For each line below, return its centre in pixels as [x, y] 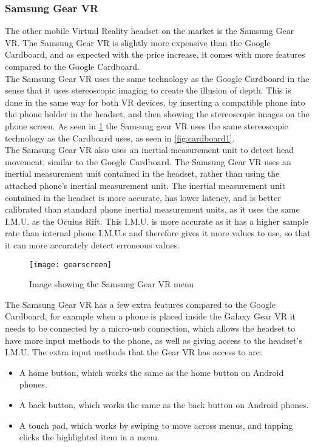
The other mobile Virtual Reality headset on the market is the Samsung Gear [150, 31]
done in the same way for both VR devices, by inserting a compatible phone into [155, 102]
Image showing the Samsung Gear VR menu [112, 284]
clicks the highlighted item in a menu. [89, 437]
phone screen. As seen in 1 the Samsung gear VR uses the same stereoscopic [147, 125]
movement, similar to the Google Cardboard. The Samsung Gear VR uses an [148, 161]
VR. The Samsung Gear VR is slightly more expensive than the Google [138, 42]
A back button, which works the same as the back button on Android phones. [164, 404]
